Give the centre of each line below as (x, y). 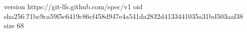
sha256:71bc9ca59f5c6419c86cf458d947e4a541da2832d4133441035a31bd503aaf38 (123, 16)
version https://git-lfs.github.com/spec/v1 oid (73, 6)
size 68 (14, 25)
